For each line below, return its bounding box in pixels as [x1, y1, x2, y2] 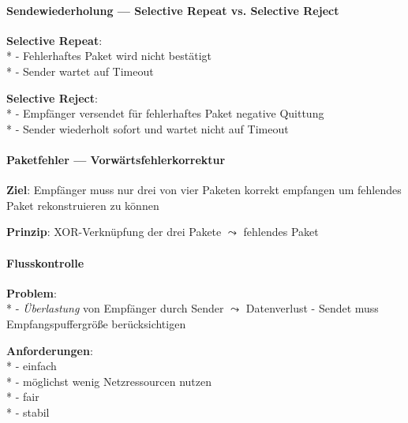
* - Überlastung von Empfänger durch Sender [6, 300, 224, 316]
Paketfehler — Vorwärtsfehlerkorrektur [6, 151, 226, 167]
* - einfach [6, 357, 57, 374]
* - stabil [6, 403, 50, 420]
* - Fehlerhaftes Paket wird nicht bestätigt [6, 47, 212, 64]
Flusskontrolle [6, 254, 84, 271]
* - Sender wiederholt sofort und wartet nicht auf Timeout [6, 120, 289, 137]
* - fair [6, 388, 39, 405]
